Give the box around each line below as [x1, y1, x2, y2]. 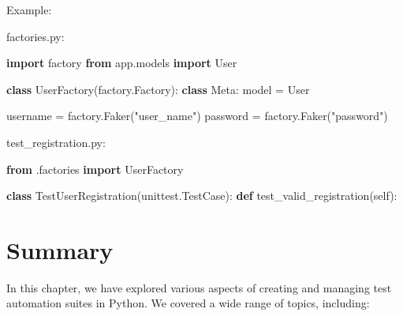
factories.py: [6, 28, 65, 44]
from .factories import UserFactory [6, 160, 184, 177]
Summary [6, 233, 114, 265]
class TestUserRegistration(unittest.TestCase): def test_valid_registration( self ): [6, 187, 397, 204]
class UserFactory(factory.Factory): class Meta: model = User [6, 81, 310, 97]
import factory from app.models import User [6, 55, 237, 71]
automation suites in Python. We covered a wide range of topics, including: [6, 295, 370, 311]
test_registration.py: [6, 134, 106, 150]
